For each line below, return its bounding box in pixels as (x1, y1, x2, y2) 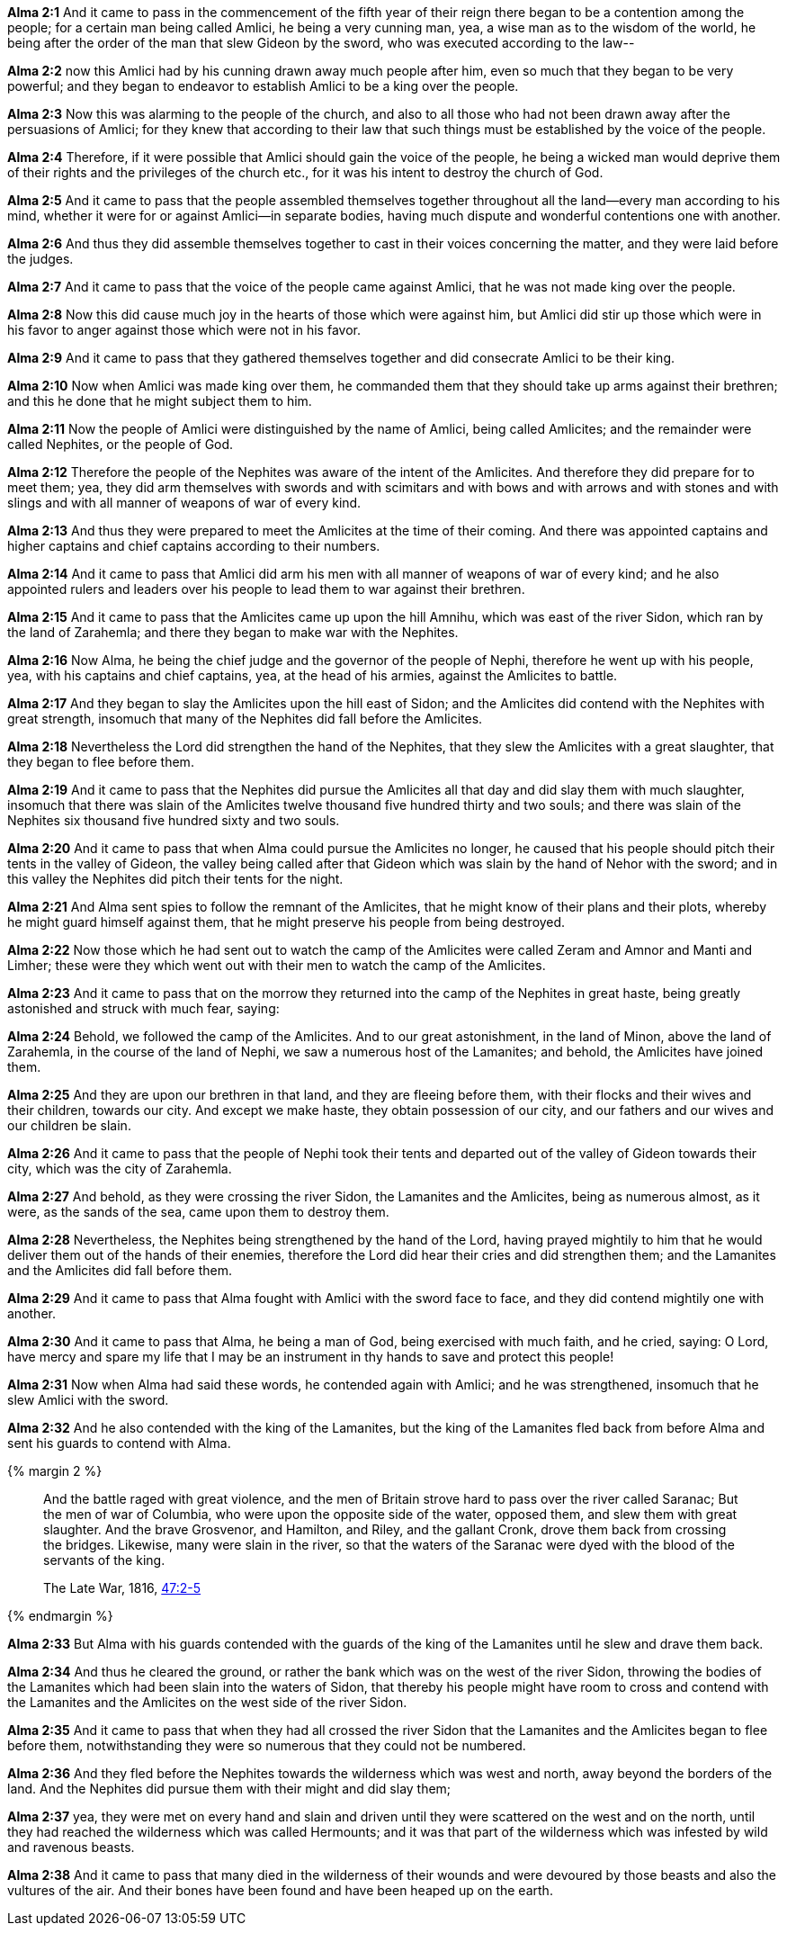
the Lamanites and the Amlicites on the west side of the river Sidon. (7, 1695, 407, 1710)
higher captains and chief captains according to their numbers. (7, 538, 380, 553)
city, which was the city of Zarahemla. (7, 1161, 232, 1176)
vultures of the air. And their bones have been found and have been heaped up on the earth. (7, 1883, 553, 1898)
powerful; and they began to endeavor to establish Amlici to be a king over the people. (7, 78, 519, 94)
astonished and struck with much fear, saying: (7, 1001, 280, 1016)
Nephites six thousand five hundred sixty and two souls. (7, 813, 340, 828)
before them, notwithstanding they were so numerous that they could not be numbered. (7, 1738, 526, 1753)
